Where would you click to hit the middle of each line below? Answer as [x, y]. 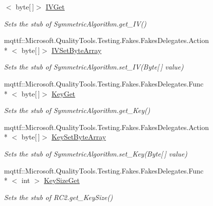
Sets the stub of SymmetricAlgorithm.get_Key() [77, 110]
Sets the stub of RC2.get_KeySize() [59, 197]
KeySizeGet [62, 180]
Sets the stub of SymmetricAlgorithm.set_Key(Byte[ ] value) [96, 153]
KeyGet [63, 93]
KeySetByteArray [79, 137]
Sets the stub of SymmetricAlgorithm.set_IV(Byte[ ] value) [94, 67]
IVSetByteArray [76, 50]
